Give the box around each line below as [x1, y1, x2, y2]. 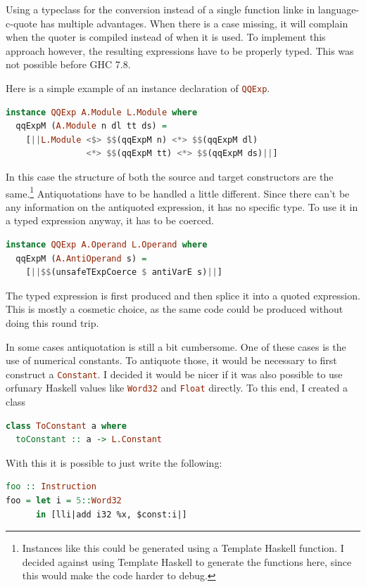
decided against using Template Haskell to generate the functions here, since [22, 554, 352, 569]
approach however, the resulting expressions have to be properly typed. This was [6, 43, 354, 58]
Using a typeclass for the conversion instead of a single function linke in [6, 2, 315, 16]
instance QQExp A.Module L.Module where [6, 107, 198, 117]
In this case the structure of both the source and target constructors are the [6, 169, 334, 183]
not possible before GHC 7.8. [6, 57, 131, 72]
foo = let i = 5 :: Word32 [6, 496, 122, 506]
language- [317, 2, 360, 16]
